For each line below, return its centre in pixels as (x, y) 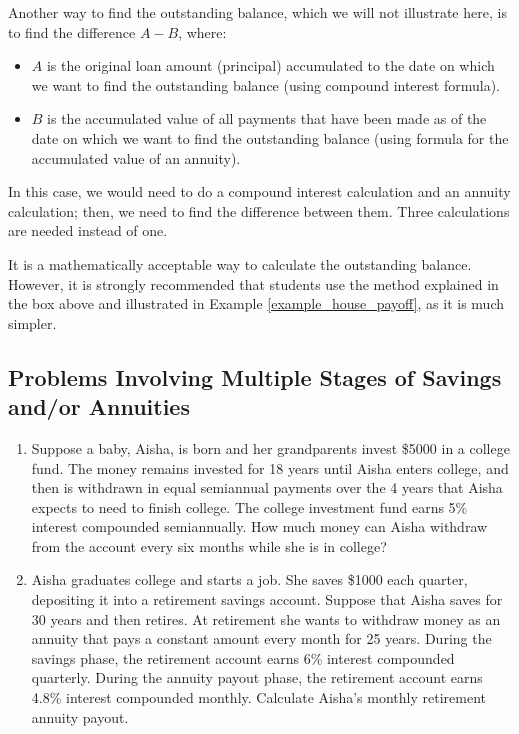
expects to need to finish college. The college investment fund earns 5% (249, 506)
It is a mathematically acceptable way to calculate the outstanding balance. (240, 263)
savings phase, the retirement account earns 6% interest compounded (243, 657)
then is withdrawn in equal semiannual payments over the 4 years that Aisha (267, 487)
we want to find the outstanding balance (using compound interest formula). (265, 84)
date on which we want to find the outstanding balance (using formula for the (270, 137)
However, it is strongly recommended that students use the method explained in (253, 283)
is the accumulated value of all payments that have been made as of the (267, 118)
